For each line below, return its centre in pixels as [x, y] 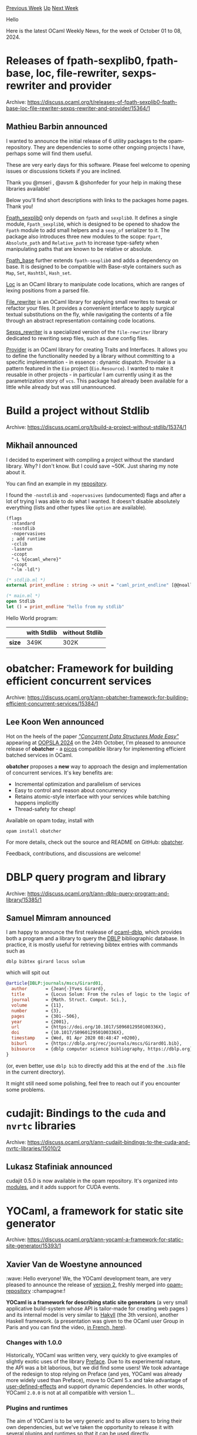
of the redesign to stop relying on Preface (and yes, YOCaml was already [94, 1374]
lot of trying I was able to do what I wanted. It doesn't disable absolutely [93, 501]
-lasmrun [22, 549]
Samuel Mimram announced [59, 918]
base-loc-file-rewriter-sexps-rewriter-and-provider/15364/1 [78, 108]
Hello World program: [32, 618]
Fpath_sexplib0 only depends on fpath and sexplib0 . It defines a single [92, 217]
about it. [16, 472]
